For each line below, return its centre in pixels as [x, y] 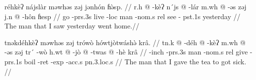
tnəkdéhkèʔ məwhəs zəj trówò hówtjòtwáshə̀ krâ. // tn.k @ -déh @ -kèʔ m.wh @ [125, 42]
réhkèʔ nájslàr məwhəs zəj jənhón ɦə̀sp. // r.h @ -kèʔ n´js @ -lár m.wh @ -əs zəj [126, 6]
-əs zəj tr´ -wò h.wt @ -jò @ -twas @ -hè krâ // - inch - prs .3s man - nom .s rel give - [128, 52]
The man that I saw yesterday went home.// [72, 26]
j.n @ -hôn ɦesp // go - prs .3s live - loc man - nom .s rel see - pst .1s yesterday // [123, 16]
